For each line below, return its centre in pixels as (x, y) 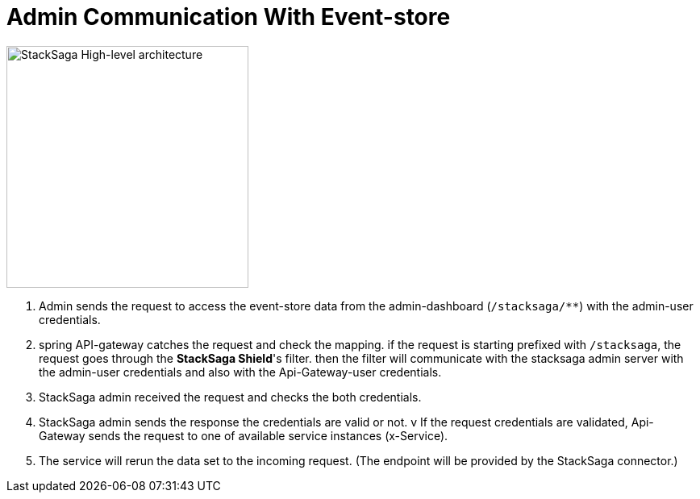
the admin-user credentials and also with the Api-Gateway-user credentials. (240, 372)
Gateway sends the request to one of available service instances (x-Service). (244, 435)
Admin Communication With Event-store (229, 17)
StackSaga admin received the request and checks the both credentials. (230, 397)
